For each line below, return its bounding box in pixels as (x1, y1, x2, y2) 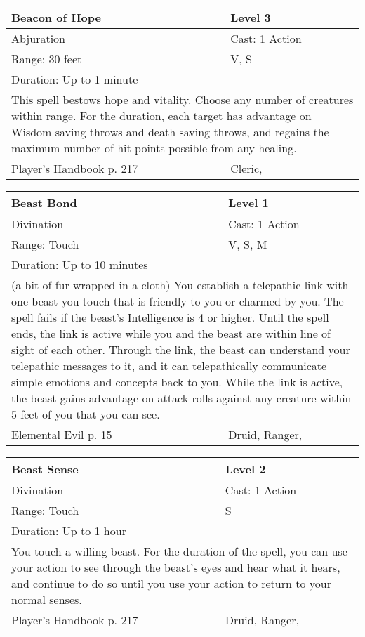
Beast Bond (11, 195, 77, 211)
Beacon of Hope (11, 9, 101, 25)
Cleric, (230, 160, 263, 176)
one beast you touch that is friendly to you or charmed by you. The (11, 293, 344, 309)
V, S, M (228, 236, 267, 252)
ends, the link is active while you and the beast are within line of (11, 325, 331, 341)
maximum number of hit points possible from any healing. (11, 140, 297, 156)
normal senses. (11, 591, 82, 608)
